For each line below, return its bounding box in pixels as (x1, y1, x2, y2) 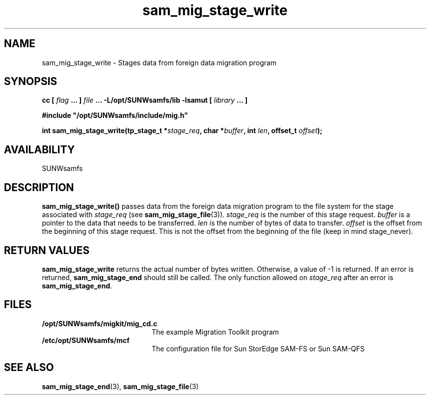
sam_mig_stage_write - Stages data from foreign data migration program (42, 58, 277, 67)
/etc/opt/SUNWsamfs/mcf (42, 336, 130, 344)
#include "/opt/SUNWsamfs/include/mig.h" (42, 111, 188, 120)
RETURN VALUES (4, 244, 90, 256)
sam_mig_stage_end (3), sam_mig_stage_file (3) (42, 382, 199, 391)
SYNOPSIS (4, 75, 57, 88)
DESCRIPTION (4, 181, 74, 194)
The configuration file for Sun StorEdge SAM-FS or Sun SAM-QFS (152, 344, 365, 353)
